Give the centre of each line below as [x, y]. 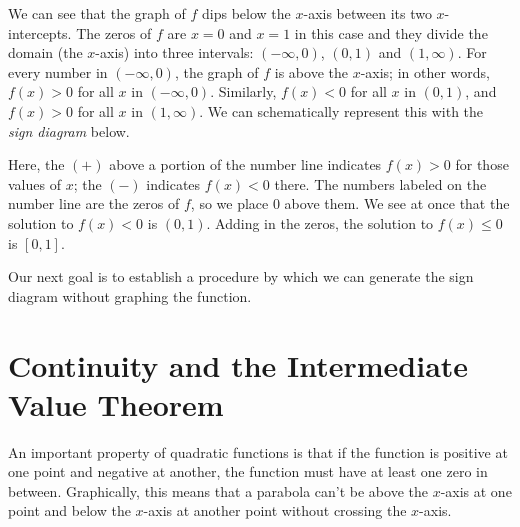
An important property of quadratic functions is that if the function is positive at [258, 451]
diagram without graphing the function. [130, 295]
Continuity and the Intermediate [238, 364]
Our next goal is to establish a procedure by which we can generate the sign [241, 276]
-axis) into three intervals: [174, 52]
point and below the [69, 510]
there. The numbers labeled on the [380, 183]
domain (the [45, 52]
